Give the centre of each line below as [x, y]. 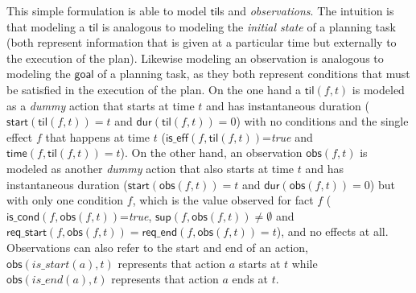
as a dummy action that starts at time [101, 105]
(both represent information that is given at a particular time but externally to [202, 42]
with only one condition [65, 200]
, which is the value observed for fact [223, 200]
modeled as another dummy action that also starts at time [150, 168]
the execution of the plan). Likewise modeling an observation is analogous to [195, 58]
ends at [250, 279]
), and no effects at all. [332, 231]
